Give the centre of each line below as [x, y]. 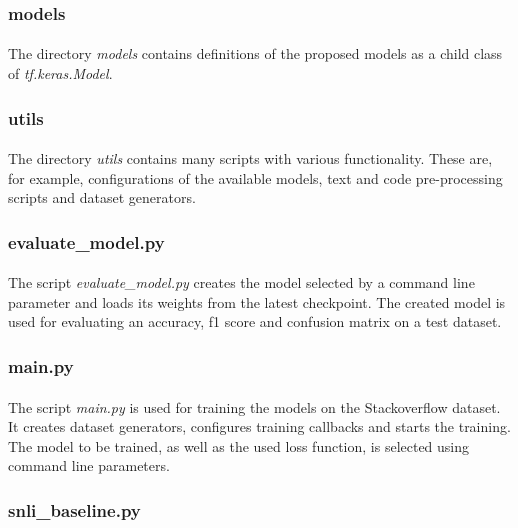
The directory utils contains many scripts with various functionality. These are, [250, 158]
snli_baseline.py [74, 509]
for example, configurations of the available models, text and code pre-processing [255, 177]
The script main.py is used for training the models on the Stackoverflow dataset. [254, 406]
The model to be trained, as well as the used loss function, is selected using [239, 445]
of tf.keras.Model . [60, 73]
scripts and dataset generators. [102, 197]
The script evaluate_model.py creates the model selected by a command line [241, 282]
